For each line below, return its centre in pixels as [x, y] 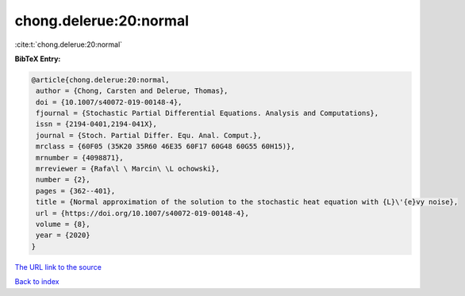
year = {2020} [63, 235]
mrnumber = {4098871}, [80, 158]
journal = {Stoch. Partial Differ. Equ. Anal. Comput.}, [149, 135]
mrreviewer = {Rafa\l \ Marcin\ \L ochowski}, [128, 169]
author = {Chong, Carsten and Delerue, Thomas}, [132, 91]
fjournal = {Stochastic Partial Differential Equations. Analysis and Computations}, [208, 113]
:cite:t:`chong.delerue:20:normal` [69, 44]
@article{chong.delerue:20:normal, [100, 80]
